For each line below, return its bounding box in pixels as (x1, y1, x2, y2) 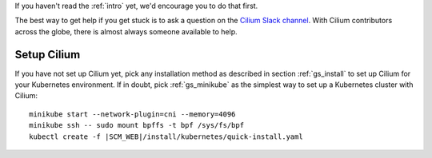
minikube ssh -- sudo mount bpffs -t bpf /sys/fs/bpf (29, 120, 244, 130)
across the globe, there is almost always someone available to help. (14, 26, 238, 36)
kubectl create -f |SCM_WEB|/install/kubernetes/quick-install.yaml (29, 132, 303, 141)
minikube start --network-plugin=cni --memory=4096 (29, 109, 236, 119)
